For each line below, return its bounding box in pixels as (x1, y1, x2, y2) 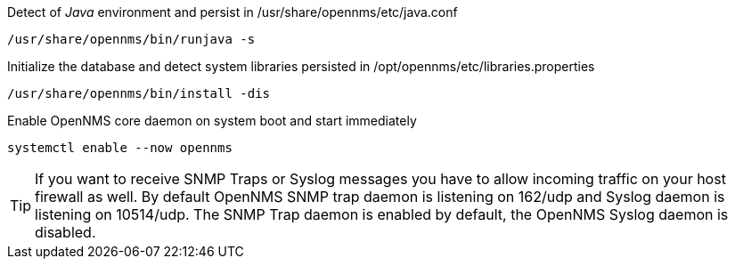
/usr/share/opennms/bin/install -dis (7, 86, 271, 101)
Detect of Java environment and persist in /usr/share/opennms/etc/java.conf (7, 4, 458, 20)
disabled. (35, 223, 96, 241)
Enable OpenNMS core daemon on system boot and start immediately (7, 113, 417, 128)
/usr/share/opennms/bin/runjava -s (7, 32, 256, 46)
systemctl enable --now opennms (7, 141, 233, 155)
